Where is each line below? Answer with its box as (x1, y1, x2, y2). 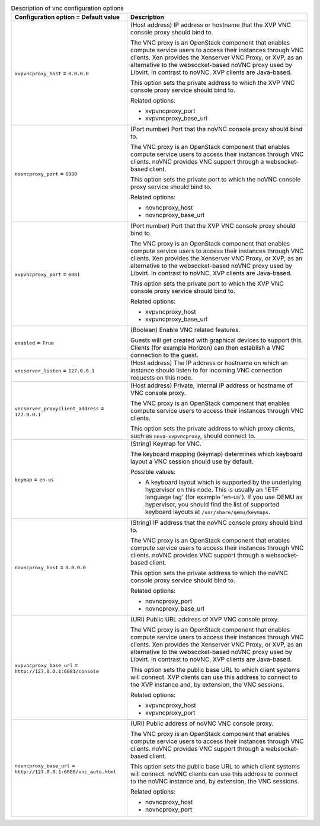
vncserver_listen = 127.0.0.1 (14, 366, 95, 375)
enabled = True (14, 339, 55, 347)
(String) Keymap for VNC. (130, 439, 201, 448)
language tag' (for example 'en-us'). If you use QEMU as (145, 493, 303, 501)
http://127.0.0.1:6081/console (14, 668, 99, 674)
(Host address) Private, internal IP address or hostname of (130, 381, 293, 390)
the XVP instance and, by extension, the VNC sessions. (130, 681, 284, 689)
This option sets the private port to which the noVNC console (130, 176, 301, 184)
